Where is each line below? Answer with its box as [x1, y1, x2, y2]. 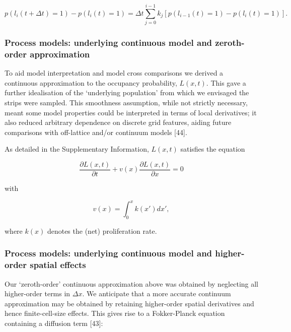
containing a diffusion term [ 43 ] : [5, 318, 103, 328]
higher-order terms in [5, 288, 70, 299]
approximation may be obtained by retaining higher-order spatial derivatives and [5, 298, 254, 308]
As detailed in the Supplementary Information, [5, 144, 149, 154]
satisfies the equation [180, 144, 245, 154]
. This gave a [206, 77, 246, 88]
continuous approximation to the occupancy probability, [5, 77, 177, 88]
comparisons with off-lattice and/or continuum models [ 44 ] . [5, 126, 187, 137]
